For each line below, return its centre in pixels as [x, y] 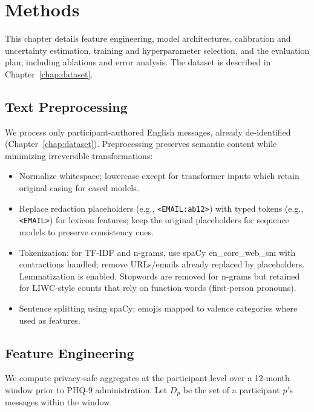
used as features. [50, 320]
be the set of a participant [231, 389]
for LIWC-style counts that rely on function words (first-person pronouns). [158, 288]
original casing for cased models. [79, 188]
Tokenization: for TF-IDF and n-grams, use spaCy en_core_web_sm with [157, 252]
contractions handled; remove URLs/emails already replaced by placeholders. [162, 264]
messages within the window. [59, 402]
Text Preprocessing [66, 106]
